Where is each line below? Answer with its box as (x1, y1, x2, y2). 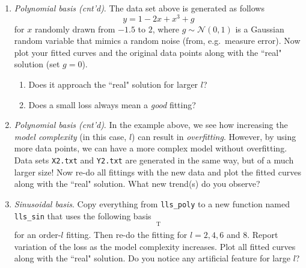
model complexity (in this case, (14, 130, 127, 142)
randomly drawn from (34, 22, 115, 35)
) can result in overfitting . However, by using (132, 130, 296, 142)
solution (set (14, 58, 60, 70)
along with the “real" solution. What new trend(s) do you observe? (14, 177, 260, 190)
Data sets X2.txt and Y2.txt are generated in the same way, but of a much (14, 154, 294, 166)
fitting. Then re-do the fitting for (66, 228, 188, 241)
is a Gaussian (235, 22, 284, 35)
